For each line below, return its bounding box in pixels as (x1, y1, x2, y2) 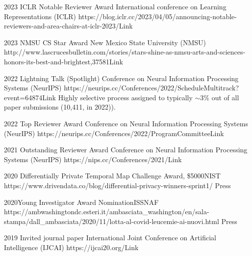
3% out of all (200, 92, 239, 102)
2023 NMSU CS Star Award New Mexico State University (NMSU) (4, 37, 206, 47)
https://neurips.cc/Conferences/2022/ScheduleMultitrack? (64, 83, 239, 93)
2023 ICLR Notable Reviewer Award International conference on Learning (4, 1, 227, 11)
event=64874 (4, 92, 43, 102)
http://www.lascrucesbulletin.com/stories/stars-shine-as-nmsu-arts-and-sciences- (4, 47, 246, 57)
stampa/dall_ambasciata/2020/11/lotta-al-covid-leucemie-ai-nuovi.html (4, 216, 219, 226)
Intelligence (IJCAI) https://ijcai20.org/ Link (4, 242, 139, 252)
